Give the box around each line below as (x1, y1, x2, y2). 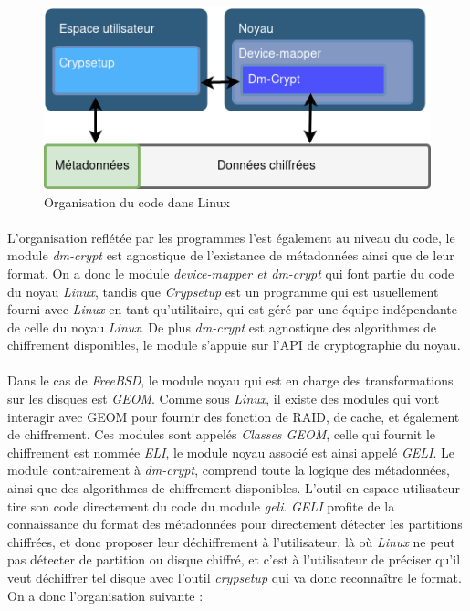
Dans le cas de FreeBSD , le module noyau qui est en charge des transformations (7, 371, 454, 390)
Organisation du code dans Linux (44, 192, 230, 211)
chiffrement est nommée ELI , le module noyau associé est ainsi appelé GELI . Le (7, 442, 455, 461)
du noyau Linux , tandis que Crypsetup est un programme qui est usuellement (7, 281, 439, 300)
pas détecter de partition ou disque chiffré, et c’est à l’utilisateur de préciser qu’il (7, 550, 461, 569)
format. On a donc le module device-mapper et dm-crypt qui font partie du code (7, 263, 454, 282)
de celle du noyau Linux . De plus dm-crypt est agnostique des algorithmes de (7, 317, 437, 336)
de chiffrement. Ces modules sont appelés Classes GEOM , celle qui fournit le (7, 425, 436, 444)
